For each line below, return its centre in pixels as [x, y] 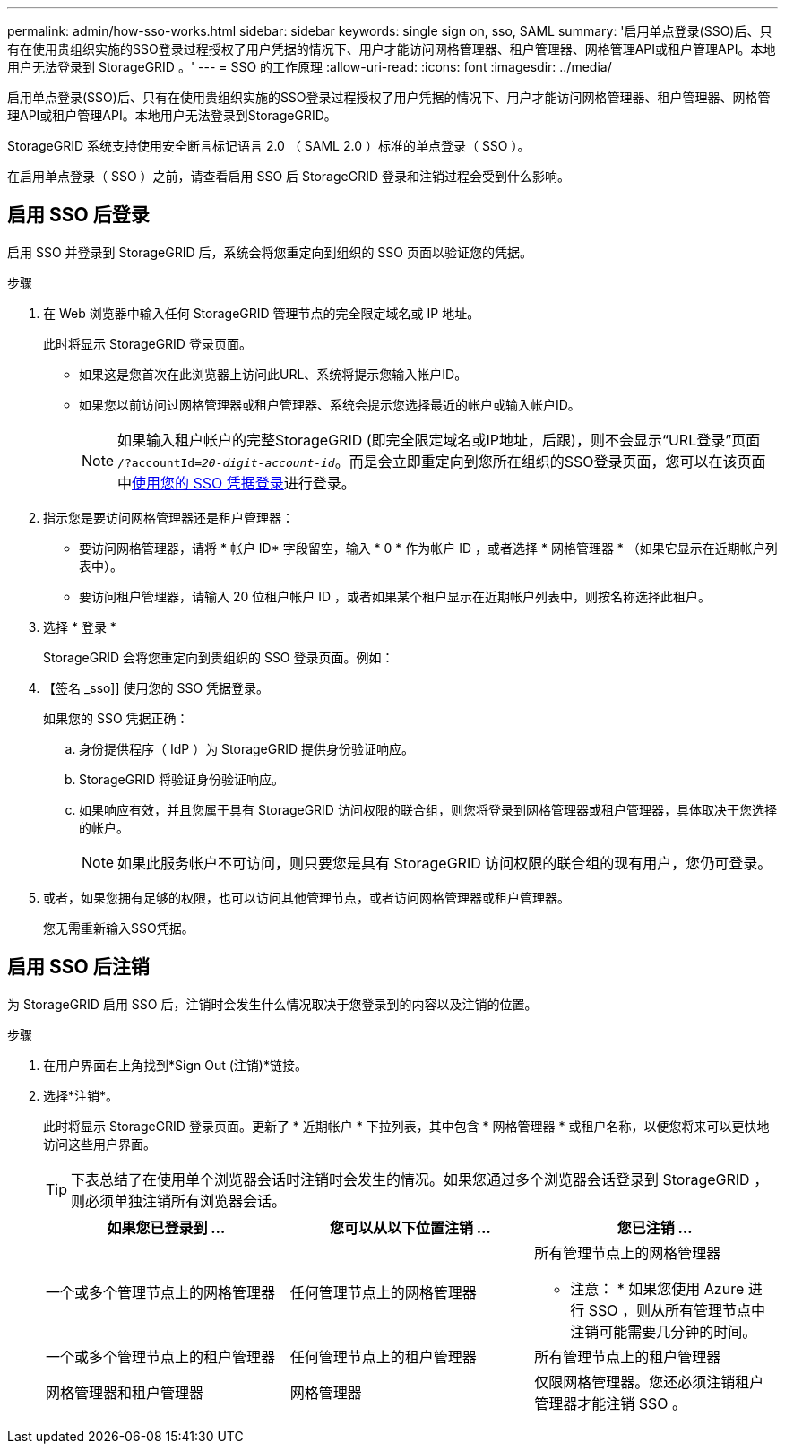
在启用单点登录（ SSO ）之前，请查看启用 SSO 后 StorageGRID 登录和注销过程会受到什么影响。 [289, 176]
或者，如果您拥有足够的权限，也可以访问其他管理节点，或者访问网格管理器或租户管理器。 [306, 897]
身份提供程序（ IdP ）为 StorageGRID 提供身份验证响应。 [247, 748]
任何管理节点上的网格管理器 [383, 1292]
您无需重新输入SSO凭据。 [119, 928]
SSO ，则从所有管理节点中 [677, 1310]
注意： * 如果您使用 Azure [657, 1288]
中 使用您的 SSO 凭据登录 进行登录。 [237, 483]
